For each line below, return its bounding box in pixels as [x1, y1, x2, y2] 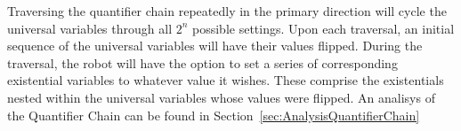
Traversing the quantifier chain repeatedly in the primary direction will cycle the [7, 2, 447, 19]
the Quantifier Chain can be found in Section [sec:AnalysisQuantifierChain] [7, 105, 420, 124]
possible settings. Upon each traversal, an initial [192, 19, 455, 37]
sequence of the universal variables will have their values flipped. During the [7, 36, 423, 55]
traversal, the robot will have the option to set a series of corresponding [7, 53, 398, 72]
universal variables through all [7, 19, 173, 37]
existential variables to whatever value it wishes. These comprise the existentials [7, 71, 444, 89]
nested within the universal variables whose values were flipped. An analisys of [7, 88, 435, 106]
